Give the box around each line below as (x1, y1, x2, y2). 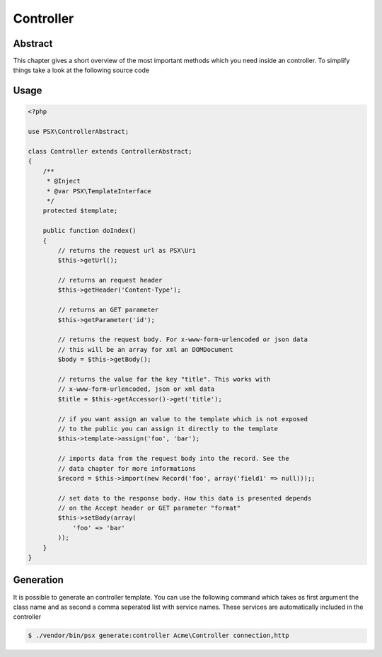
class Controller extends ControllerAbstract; (28, 147, 192, 156)
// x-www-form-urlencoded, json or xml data (57, 385, 215, 393)
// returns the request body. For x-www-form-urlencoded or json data (57, 336, 308, 343)
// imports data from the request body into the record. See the (57, 455, 289, 463)
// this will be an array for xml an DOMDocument (57, 345, 233, 353)
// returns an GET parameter (57, 306, 159, 314)
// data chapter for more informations (57, 464, 196, 472)
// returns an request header (57, 276, 163, 285)
